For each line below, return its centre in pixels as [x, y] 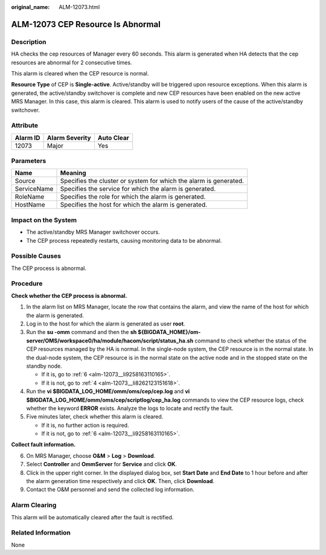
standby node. [44, 366]
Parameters [29, 161]
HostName [30, 205]
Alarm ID [27, 138]
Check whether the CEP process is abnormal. [69, 295]
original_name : [30, 7]
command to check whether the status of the [251, 341]
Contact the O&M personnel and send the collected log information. [110, 490]
